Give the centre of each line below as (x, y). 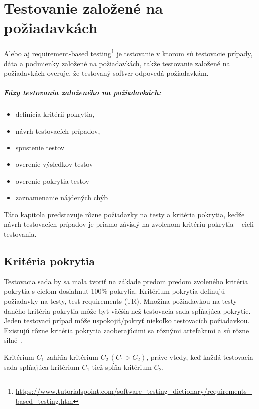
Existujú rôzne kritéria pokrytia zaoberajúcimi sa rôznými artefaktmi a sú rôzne (127, 330)
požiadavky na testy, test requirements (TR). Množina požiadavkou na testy (121, 301)
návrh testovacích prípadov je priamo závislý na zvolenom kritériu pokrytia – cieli (129, 224)
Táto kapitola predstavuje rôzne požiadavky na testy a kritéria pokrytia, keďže (124, 214)
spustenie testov (40, 147)
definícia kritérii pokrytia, (55, 114)
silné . (14, 340)
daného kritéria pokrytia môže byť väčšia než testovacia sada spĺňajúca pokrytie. (127, 311)
